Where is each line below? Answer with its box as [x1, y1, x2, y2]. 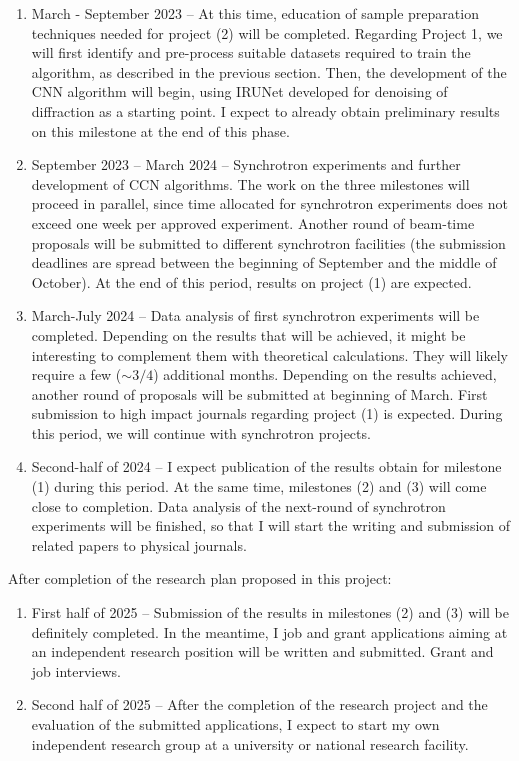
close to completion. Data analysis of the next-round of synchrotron [31, 495, 446, 516]
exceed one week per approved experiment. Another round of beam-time [31, 212, 475, 233]
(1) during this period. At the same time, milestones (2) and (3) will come [31, 476, 487, 497]
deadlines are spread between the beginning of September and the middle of [31, 252, 497, 273]
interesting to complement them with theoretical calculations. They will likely [31, 344, 509, 365]
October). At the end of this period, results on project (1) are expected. [31, 271, 472, 292]
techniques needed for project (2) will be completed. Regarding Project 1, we [31, 22, 503, 43]
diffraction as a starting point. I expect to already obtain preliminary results [31, 100, 500, 121]
